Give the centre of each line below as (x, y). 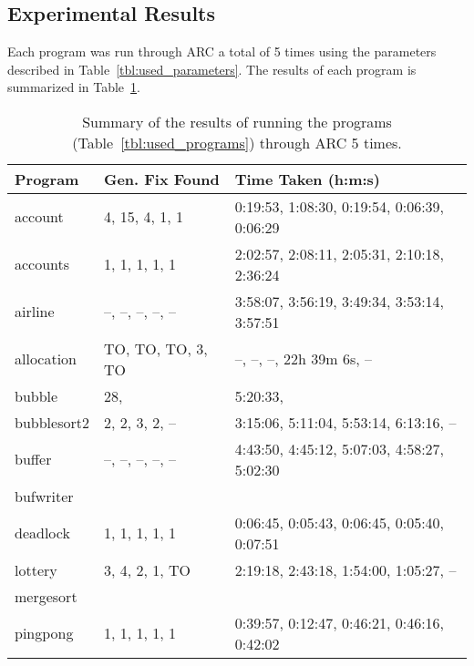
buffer (33, 459)
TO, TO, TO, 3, (155, 348)
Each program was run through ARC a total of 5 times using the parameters (222, 51)
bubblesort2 (52, 422)
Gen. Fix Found (161, 179)
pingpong (44, 633)
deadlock (42, 533)
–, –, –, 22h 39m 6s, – (303, 359)
